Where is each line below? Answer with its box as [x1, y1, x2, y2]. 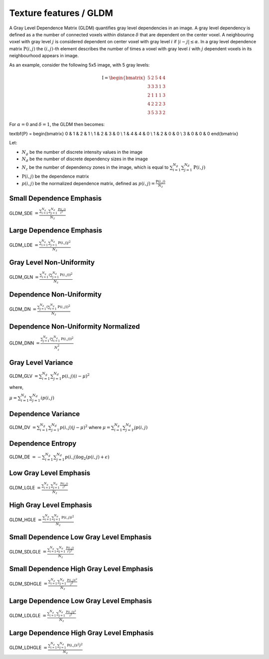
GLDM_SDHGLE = [9, 580, 48, 587]
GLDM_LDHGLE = [9, 645, 47, 651]
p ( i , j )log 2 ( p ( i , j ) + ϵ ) [65, 454, 110, 461]
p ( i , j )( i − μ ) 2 [61, 372, 90, 379]
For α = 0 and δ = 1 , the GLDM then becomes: [9, 121, 105, 127]
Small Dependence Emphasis [9, 194, 102, 203]
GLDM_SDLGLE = [9, 549, 47, 554]
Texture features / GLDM [9, 7, 113, 18]
